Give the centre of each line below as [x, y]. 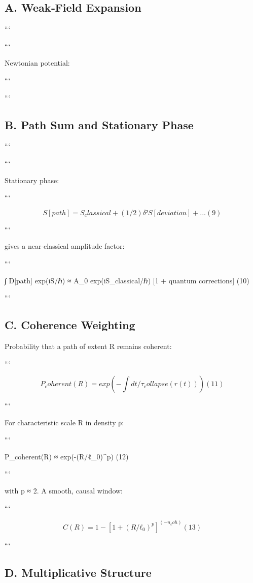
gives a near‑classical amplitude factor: [65, 246]
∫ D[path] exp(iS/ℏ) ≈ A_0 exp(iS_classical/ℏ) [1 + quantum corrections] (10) [127, 280]
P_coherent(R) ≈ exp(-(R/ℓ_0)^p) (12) [67, 456]
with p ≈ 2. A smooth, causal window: [64, 491]
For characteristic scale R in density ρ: [64, 422]
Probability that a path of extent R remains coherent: [88, 346]
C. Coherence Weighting [70, 325]
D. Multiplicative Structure [78, 572]
